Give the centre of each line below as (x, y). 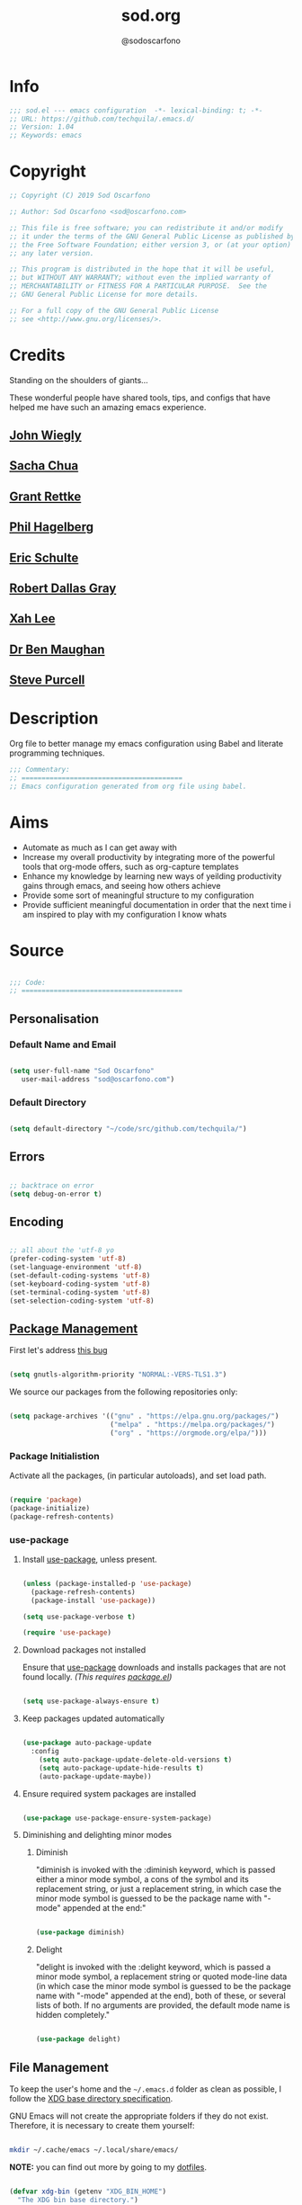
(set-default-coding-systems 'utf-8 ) (80, 1275)
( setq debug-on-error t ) (56, 1194)
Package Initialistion (55, 1456)
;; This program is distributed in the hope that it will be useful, (142, 269)
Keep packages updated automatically (93, 1718)
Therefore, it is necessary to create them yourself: (102, 2125)
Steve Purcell (47, 680)
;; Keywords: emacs (46, 136)
